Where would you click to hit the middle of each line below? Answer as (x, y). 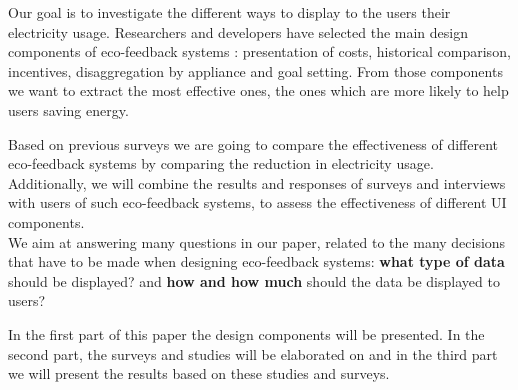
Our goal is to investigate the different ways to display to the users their (229, 12)
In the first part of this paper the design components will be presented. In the (246, 333)
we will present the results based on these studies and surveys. (199, 373)
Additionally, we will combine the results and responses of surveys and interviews (257, 182)
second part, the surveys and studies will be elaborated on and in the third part (253, 353)
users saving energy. (68, 109)
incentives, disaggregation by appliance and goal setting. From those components (255, 70)
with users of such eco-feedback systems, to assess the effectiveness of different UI (257, 202)
